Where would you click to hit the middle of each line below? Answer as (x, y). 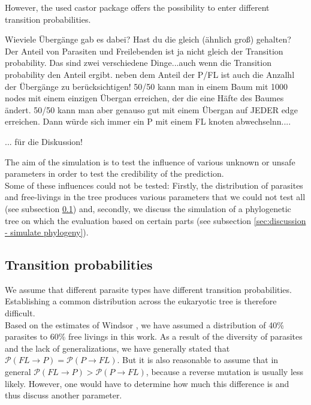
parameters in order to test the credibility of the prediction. (114, 173)
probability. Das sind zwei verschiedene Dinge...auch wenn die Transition (138, 63)
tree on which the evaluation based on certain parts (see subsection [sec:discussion (155, 220)
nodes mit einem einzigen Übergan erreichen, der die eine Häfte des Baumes (144, 98)
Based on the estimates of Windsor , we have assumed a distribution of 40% (144, 324)
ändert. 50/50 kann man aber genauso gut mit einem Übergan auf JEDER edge (151, 109)
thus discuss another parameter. (64, 395)
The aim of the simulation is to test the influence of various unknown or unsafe (150, 161)
